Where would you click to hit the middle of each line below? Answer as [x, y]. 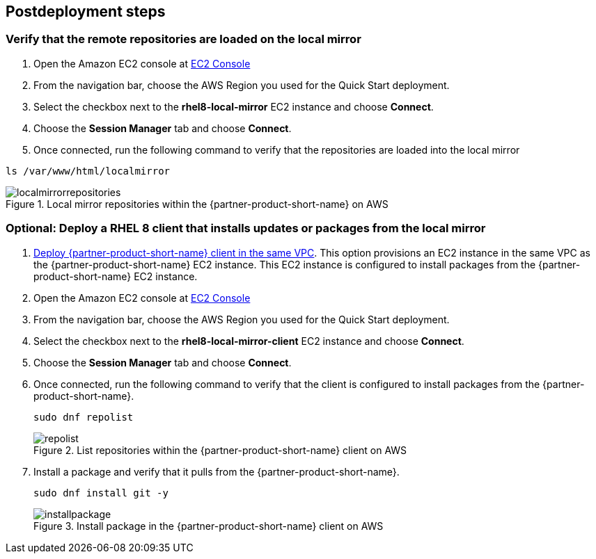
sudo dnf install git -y [101, 493]
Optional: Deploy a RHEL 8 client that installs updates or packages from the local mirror [246, 228]
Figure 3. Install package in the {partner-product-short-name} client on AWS [209, 526]
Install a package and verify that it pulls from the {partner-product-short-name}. [217, 471]
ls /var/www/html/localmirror [88, 171]
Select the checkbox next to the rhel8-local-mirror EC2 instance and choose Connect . [234, 106]
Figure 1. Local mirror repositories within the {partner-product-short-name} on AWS [197, 204]
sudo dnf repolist [84, 417]
